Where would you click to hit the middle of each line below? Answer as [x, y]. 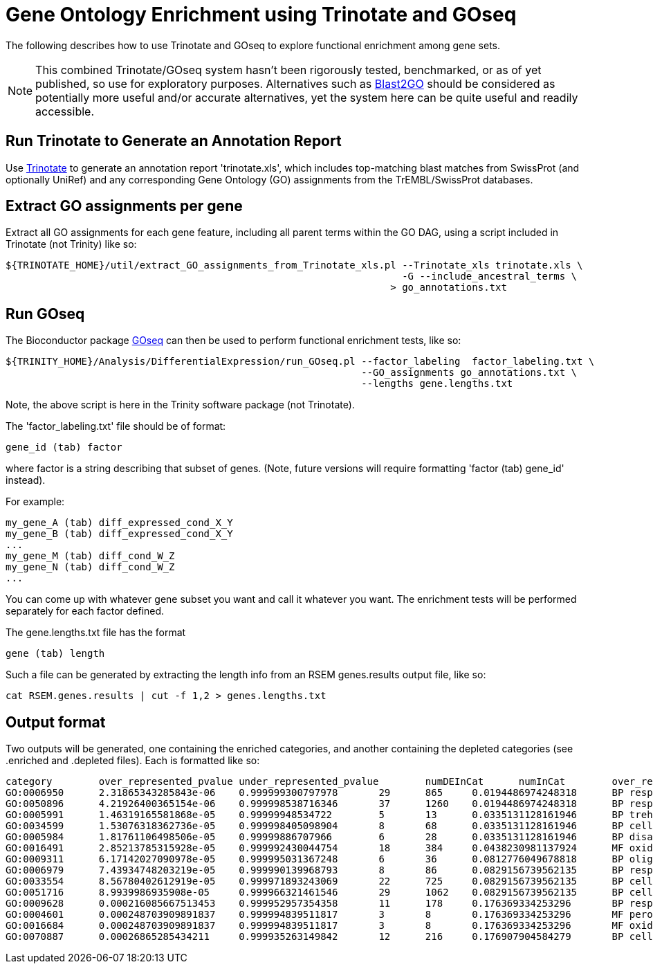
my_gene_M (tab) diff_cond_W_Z [90, 556]
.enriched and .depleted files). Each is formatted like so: [133, 761]
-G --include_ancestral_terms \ [490, 277]
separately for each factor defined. [85, 611]
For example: [35, 502]
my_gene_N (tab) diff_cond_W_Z [90, 567]
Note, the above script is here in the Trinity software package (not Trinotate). [180, 405]
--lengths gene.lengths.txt [437, 384]
